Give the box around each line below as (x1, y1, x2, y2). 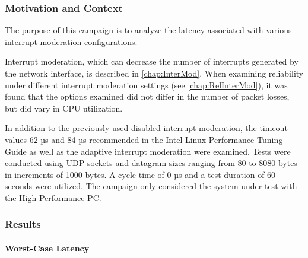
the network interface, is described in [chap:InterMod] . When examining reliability (5, 67, 304, 79)
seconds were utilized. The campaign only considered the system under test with (5, 180, 297, 192)
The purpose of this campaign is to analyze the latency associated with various (5, 24, 292, 36)
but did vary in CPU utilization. (5, 101, 123, 114)
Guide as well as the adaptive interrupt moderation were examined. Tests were (5, 145, 291, 157)
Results (5, 216, 41, 231)
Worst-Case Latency (5, 241, 90, 254)
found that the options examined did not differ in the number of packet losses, (5, 90, 290, 103)
